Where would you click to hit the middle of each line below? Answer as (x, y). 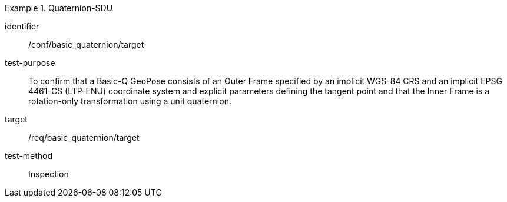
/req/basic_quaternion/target (84, 138)
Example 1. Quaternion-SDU (59, 8)
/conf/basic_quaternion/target (86, 44)
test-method (29, 156)
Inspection (49, 174)
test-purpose (30, 63)
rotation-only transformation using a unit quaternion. (130, 101)
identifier (22, 26)
